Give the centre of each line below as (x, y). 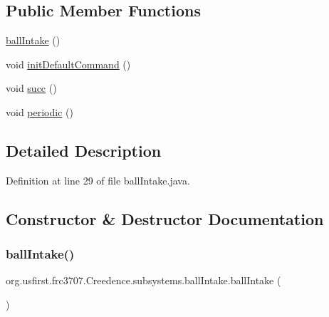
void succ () (31, 88)
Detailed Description (84, 150)
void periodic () (40, 111)
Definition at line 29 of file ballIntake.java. (98, 180)
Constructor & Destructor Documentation (165, 218)
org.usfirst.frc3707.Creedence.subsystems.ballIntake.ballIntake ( (143, 280)
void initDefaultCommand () (68, 64)
